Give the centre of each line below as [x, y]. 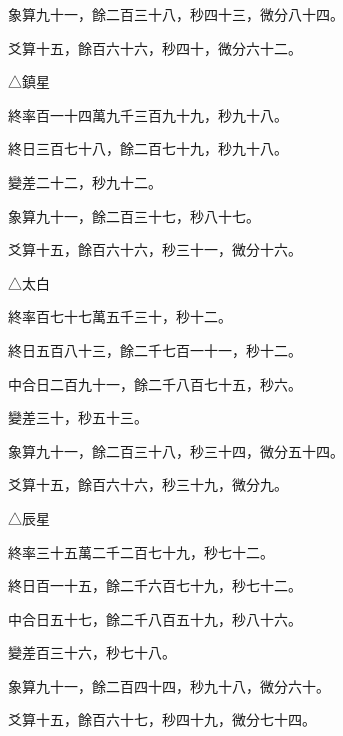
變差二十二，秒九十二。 [85, 181]
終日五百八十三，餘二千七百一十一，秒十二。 [155, 349]
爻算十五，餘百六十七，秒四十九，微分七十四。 [162, 719]
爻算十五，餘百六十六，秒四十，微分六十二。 [155, 47]
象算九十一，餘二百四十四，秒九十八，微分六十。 [169, 685]
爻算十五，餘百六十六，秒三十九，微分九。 [148, 484]
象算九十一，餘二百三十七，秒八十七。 [134, 215]
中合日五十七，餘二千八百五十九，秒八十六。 [155, 618]
